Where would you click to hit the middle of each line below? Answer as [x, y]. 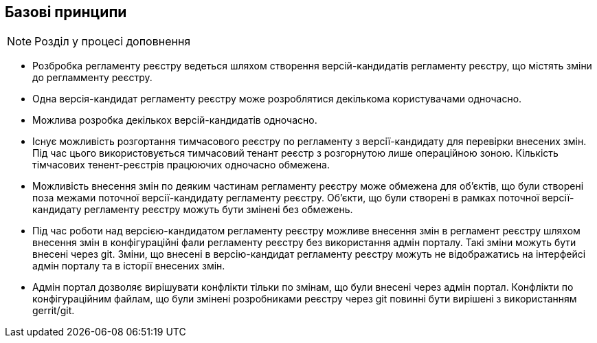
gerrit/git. [54, 311]
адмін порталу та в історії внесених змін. [129, 266]
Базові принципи [66, 12]
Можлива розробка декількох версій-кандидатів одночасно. [175, 120]
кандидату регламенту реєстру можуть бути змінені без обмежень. [193, 210]
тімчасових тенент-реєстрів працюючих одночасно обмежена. [181, 165]
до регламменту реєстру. [92, 78]
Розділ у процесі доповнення [113, 42]
